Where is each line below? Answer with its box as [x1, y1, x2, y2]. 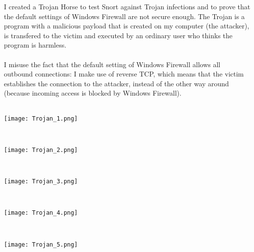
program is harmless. [4, 40, 67, 50]
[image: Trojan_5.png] [4, 241, 78, 248]
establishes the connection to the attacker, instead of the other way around [4, 78, 229, 88]
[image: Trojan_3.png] [4, 178, 78, 185]
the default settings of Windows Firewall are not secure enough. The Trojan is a [4, 11, 245, 21]
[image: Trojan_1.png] [4, 115, 78, 122]
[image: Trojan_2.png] [4, 146, 78, 153]
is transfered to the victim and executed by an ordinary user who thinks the [4, 30, 233, 40]
